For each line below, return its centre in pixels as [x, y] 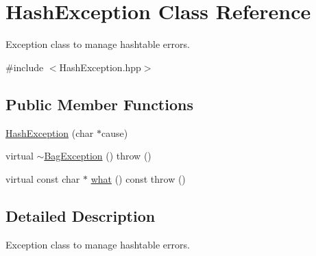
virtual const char [43, 178]
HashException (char [50, 132]
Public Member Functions [99, 104]
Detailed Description [81, 215]
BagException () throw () [98, 156]
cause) [114, 132]
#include [25, 67]
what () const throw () [138, 178]
